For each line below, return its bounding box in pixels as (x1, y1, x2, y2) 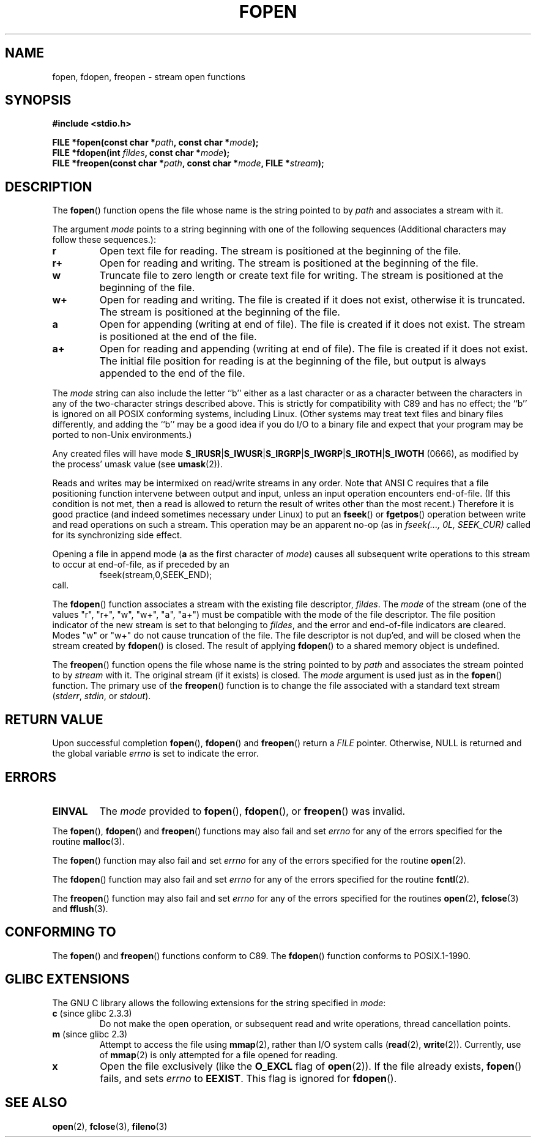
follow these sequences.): (52, 234, 156, 245)
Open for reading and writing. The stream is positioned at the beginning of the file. (99, 257, 478, 270)
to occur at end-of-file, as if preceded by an (52, 559, 229, 570)
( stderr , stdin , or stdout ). (52, 691, 151, 702)
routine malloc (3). (52, 836, 125, 847)
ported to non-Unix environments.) (52, 429, 192, 440)
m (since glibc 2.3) (52, 1028, 128, 1039)
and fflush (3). (52, 903, 108, 914)
